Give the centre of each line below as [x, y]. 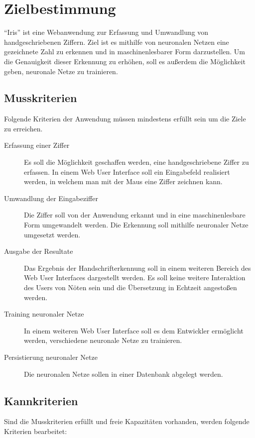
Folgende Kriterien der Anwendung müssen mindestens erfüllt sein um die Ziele [125, 119]
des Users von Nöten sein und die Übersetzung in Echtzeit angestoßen [130, 287]
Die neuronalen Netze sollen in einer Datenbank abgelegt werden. [124, 374]
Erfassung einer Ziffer [37, 145]
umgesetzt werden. [52, 234]
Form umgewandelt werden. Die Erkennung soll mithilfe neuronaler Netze [136, 225]
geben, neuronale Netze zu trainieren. [61, 71]
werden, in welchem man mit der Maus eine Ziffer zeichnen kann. [123, 181]
